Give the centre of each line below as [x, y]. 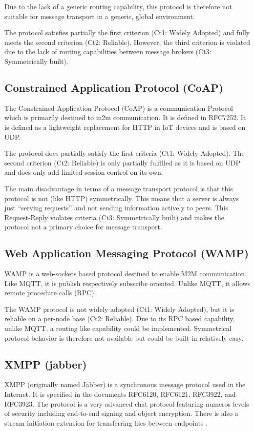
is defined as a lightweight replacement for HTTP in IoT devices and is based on [125, 127]
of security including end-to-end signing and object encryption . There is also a [121, 413]
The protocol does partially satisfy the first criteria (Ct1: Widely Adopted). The [125, 153]
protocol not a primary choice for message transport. [83, 227]
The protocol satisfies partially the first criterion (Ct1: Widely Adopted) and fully [127, 32]
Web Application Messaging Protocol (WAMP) [127, 253]
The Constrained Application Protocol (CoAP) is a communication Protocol [119, 108]
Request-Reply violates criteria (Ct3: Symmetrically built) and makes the [114, 217]
